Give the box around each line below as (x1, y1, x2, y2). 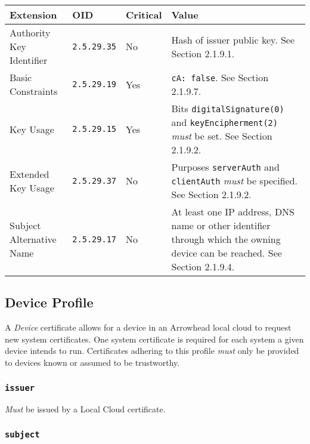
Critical (126, 8, 162, 21)
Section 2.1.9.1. (171, 46, 235, 60)
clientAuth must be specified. (171, 174, 297, 187)
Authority (10, 26, 51, 39)
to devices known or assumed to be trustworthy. (5, 356, 180, 368)
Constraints (10, 84, 58, 98)
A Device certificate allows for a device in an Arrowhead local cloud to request (5, 321, 292, 334)
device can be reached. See (171, 246, 282, 260)
